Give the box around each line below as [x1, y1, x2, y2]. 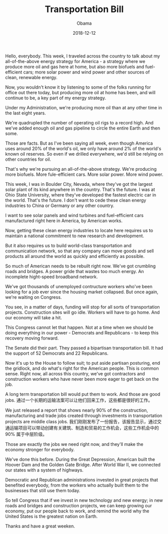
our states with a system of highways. [5, 467, 84, 473]
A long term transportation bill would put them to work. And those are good [5, 391, 160, 397]
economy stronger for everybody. [5, 446, 75, 452]
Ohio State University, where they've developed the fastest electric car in [5, 191, 156, 197]
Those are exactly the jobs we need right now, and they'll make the [5, 441, 144, 447]
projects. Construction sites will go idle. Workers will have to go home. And [5, 309, 160, 315]
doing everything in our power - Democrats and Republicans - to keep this [5, 329, 159, 336]
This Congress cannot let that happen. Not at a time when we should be [5, 324, 154, 330]
